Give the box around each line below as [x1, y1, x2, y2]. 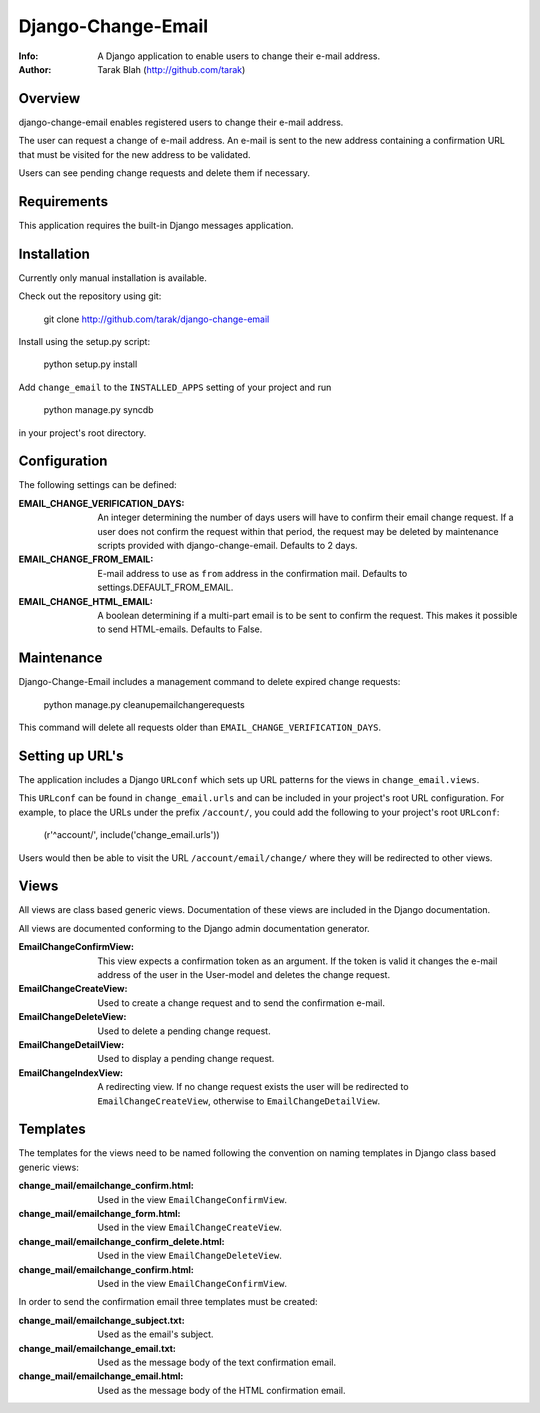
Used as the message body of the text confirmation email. [97, 1356, 337, 1368]
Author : [18, 63, 52, 75]
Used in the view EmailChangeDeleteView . [97, 1250, 282, 1262]
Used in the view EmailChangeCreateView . [97, 1221, 282, 1234]
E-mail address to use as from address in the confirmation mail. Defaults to [97, 567, 408, 579]
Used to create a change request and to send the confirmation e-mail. [97, 996, 385, 1009]
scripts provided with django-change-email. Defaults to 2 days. [97, 540, 359, 552]
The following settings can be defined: [18, 479, 177, 491]
